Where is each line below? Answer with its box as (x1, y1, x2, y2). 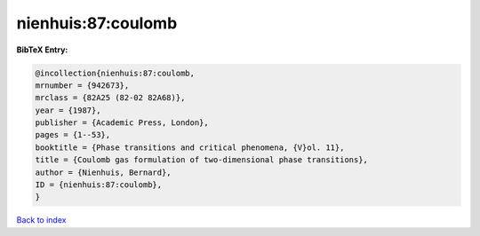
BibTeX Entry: (16, 44, 68, 55)
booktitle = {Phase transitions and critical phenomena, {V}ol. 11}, (35, 142, 345, 153)
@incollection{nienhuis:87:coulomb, (35, 67, 196, 78)
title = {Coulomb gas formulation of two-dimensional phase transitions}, (35, 155, 369, 165)
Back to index (16, 215, 67, 225)
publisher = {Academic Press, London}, (35, 118, 209, 128)
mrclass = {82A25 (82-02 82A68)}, (35, 93, 186, 103)
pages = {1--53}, (35, 130, 111, 140)
